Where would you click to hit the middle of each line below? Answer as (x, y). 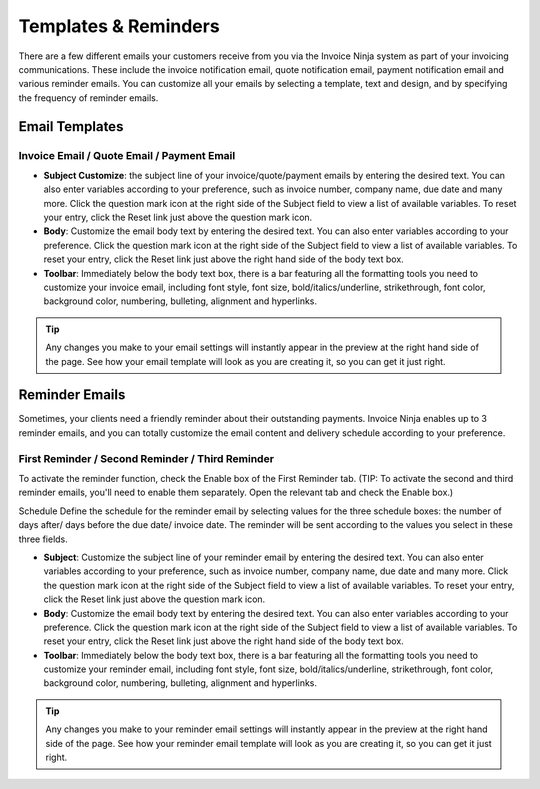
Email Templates (71, 126)
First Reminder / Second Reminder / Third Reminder (146, 458)
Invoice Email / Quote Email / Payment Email (127, 155)
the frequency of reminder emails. (88, 97)
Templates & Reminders (119, 26)
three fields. (43, 539)
